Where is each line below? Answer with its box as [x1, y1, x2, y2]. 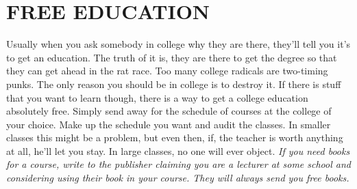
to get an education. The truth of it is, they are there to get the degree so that [6, 50, 337, 64]
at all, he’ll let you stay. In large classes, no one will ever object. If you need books [6, 143, 350, 158]
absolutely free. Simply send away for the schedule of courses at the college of [6, 104, 332, 118]
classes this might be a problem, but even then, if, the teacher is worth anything [6, 130, 343, 145]
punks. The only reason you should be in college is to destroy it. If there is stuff [6, 76, 341, 91]
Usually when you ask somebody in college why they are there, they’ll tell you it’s [6, 37, 351, 51]
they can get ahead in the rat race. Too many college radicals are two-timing [6, 63, 328, 78]
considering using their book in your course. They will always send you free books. [6, 171, 349, 185]
